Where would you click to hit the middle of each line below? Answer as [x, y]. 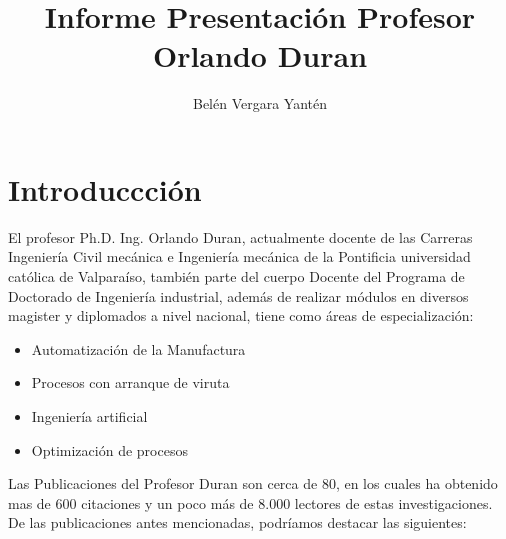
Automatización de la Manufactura [138, 348]
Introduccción [105, 188]
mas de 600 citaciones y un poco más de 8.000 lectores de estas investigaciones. [250, 502]
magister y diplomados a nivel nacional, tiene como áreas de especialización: [241, 315]
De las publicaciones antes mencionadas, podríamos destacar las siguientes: [237, 522]
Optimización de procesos [109, 449]
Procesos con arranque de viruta [130, 382]
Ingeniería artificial [89, 416]
